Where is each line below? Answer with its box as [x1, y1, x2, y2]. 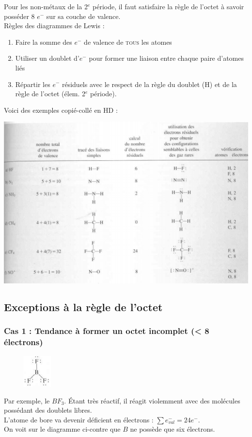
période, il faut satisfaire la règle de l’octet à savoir [93, 1, 244, 11]
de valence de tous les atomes [84, 36, 172, 47]
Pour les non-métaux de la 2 [4, 1, 88, 11]
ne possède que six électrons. [130, 424, 215, 434]
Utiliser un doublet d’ [15, 53, 79, 63]
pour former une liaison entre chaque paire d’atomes [89, 53, 244, 63]
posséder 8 [4, 11, 35, 21]
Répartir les [15, 79, 50, 89]
